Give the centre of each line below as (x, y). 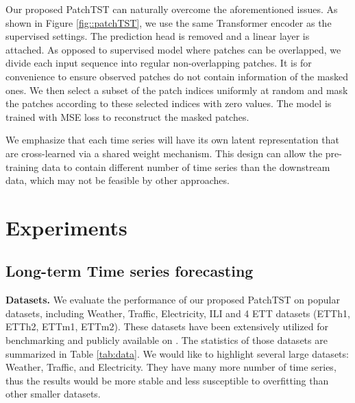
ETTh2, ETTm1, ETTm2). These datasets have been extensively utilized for (167, 326)
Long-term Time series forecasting (130, 271)
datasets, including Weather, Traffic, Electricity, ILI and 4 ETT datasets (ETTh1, (178, 313)
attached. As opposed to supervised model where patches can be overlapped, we (173, 49)
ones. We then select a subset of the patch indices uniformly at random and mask (177, 90)
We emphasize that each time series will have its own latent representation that (172, 140)
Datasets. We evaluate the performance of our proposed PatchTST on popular (173, 300)
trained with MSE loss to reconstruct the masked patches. (127, 116)
